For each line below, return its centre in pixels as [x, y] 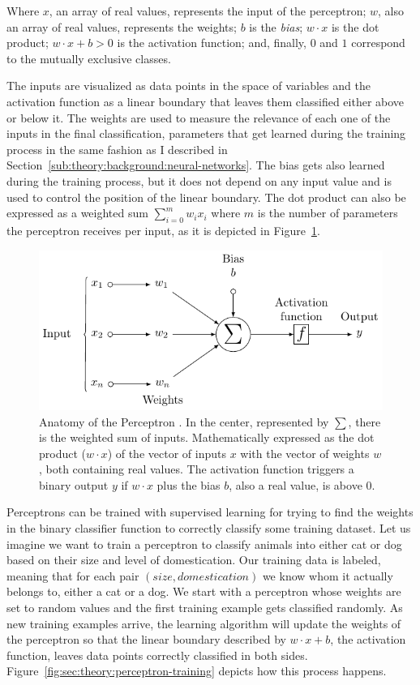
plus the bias [189, 484]
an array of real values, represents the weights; [122, 26]
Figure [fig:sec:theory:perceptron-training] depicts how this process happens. [197, 671]
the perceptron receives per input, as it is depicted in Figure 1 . [163, 230]
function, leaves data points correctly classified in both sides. [157, 655]
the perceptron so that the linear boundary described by [146, 639]
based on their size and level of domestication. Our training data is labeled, [194, 560]
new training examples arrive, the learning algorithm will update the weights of [204, 623]
